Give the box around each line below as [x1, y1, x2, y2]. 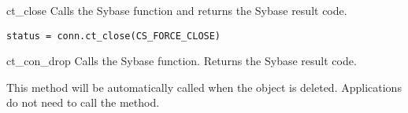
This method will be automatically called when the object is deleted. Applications [6, 78, 402, 95]
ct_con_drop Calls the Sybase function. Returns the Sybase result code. [6, 53, 357, 69]
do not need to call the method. [6, 94, 160, 111]
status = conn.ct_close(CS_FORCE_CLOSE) [6, 30, 221, 42]
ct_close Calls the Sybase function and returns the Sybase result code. [6, 2, 347, 18]
